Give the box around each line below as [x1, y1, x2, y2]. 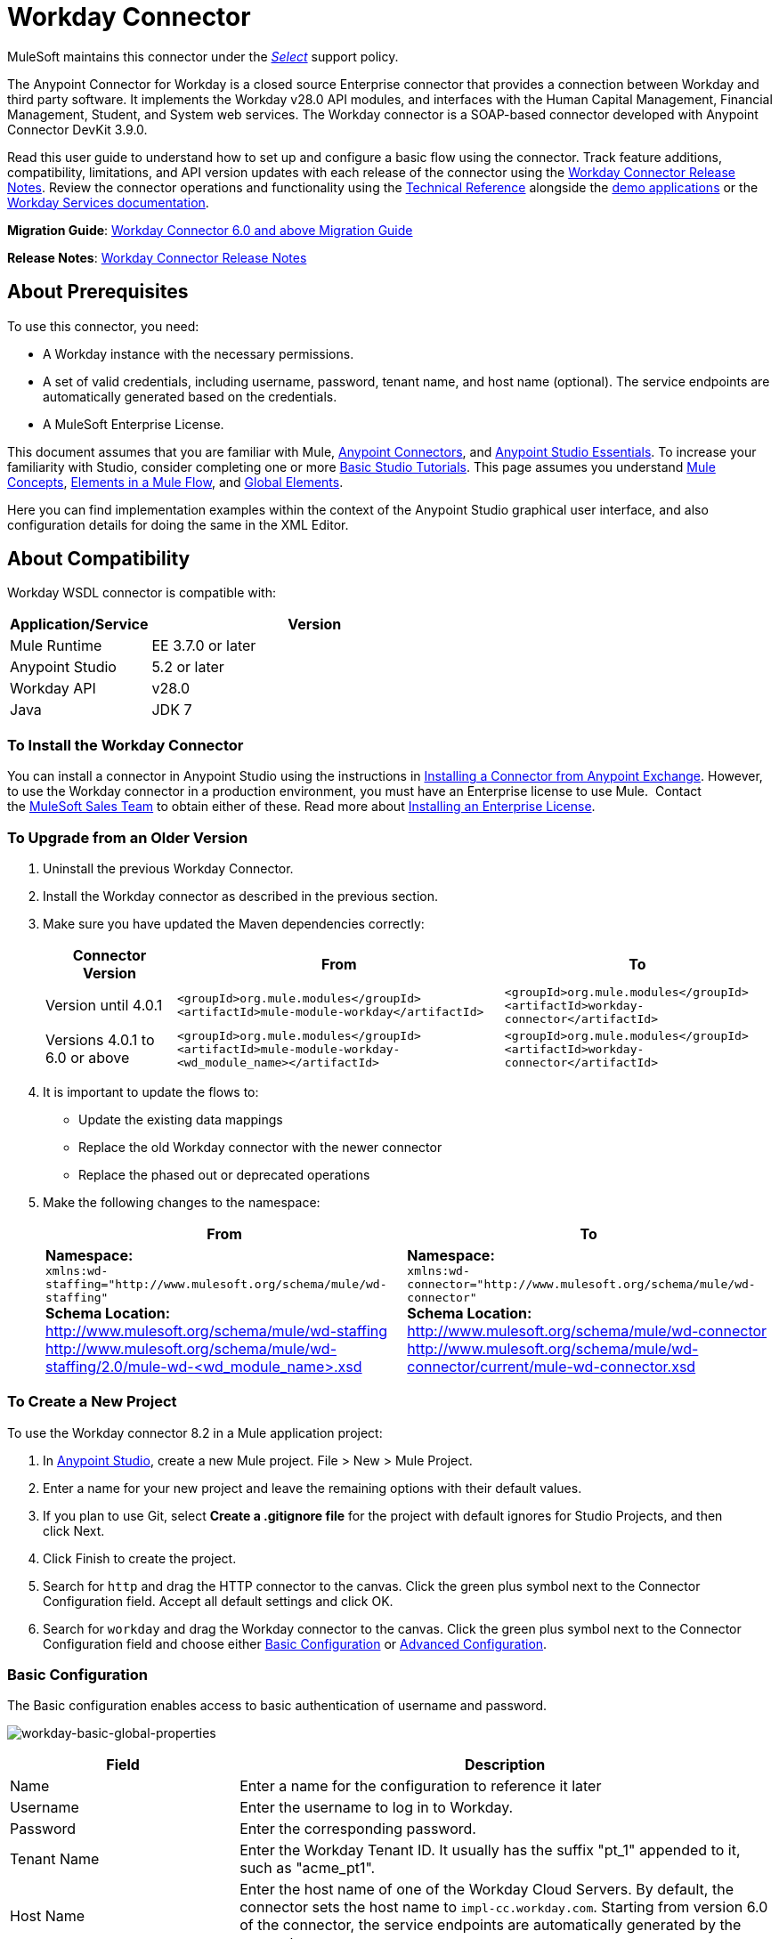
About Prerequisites [7, 280, 189, 304]
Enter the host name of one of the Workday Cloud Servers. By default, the [239, 1880, 734, 1899]
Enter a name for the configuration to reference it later [239, 1777, 602, 1796]
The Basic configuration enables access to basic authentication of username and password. [7, 1698, 548, 1714]
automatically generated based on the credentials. [43, 388, 337, 404]
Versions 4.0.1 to [45, 1031, 155, 1050]
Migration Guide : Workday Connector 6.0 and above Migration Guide [7, 222, 413, 238]
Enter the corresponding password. [239, 1820, 476, 1838]
